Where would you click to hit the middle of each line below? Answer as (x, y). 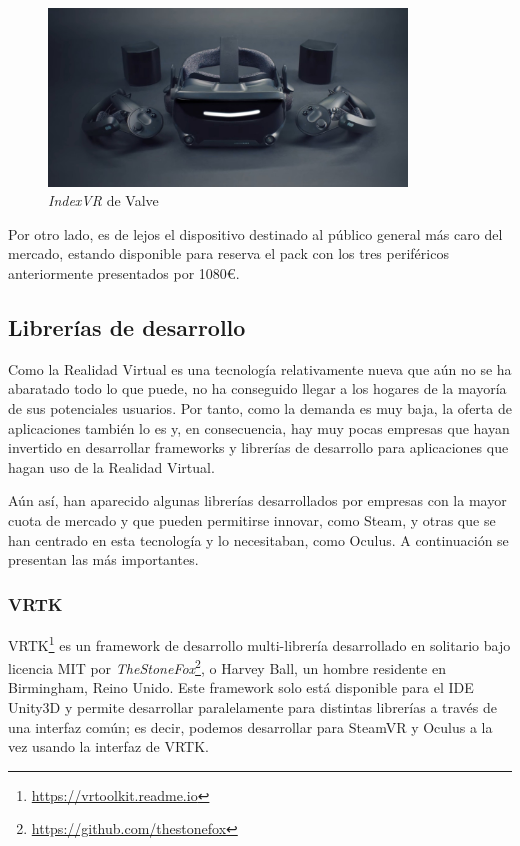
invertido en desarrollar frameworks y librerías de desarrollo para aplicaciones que (258, 447)
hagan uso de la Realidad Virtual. (111, 466)
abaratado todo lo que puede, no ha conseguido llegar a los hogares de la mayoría (257, 388)
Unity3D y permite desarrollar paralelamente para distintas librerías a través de (252, 707)
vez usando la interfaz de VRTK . (108, 746)
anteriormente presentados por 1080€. (124, 272)
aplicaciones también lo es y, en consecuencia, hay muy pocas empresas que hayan (259, 427)
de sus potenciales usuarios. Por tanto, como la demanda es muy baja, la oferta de (260, 407)
